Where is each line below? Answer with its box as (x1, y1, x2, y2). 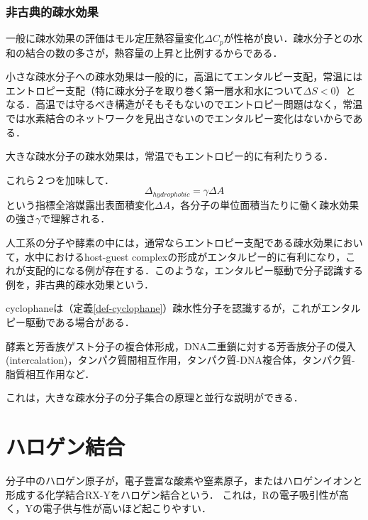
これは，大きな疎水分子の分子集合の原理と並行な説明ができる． (6, 390, 303, 405)
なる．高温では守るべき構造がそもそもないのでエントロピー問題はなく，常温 (6, 97, 363, 112)
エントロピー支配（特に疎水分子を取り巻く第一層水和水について (6, 82, 303, 97)
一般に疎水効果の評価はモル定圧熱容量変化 (6, 31, 204, 45)
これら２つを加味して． (6, 172, 114, 187)
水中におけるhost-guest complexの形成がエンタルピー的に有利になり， (25, 249, 346, 264)
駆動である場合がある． (25, 315, 135, 330)
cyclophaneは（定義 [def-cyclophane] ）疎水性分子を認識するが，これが (6, 300, 321, 315)
